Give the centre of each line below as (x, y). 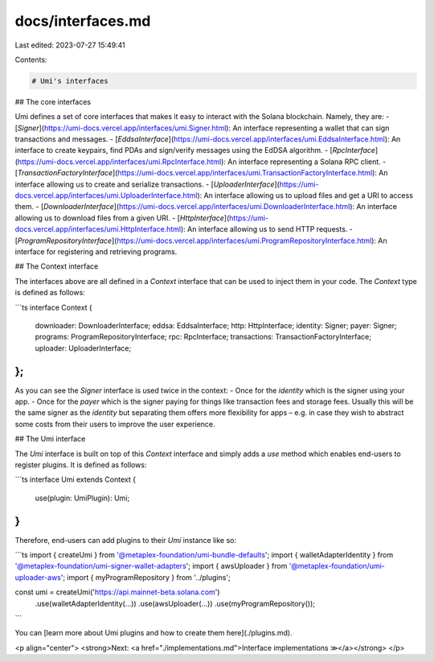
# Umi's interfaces (70, 81)
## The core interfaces (53, 101)
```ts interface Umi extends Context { (76, 479)
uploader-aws (38, 577)
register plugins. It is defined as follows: (81, 465)
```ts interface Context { (53, 307)
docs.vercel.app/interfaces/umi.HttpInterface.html (98, 229)
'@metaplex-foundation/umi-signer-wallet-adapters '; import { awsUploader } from (151, 566)
